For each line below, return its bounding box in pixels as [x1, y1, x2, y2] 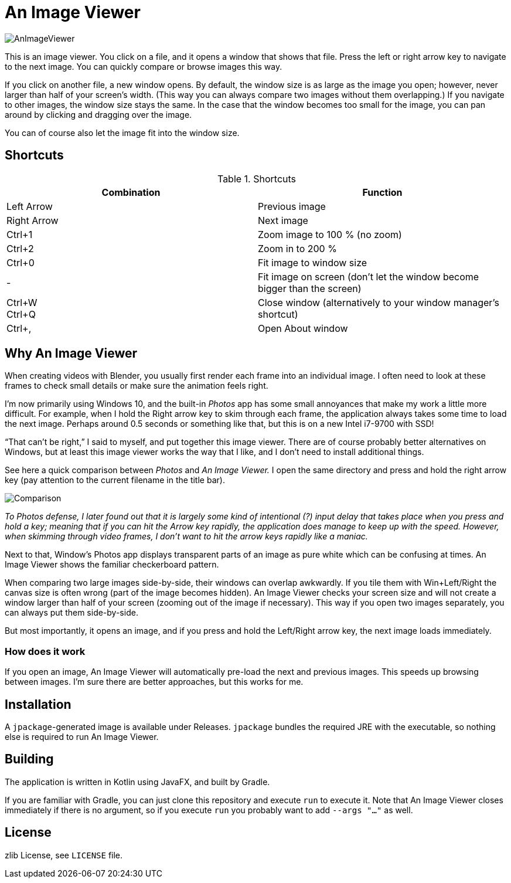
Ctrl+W [6, 296, 38, 308]
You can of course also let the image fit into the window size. [5, 127, 240, 138]
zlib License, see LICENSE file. [5, 850, 123, 860]
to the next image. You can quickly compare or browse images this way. [5, 61, 282, 72]
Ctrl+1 [6, 228, 33, 240]
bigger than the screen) [258, 282, 362, 294]
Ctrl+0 [6, 256, 35, 269]
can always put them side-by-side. [5, 607, 138, 618]
